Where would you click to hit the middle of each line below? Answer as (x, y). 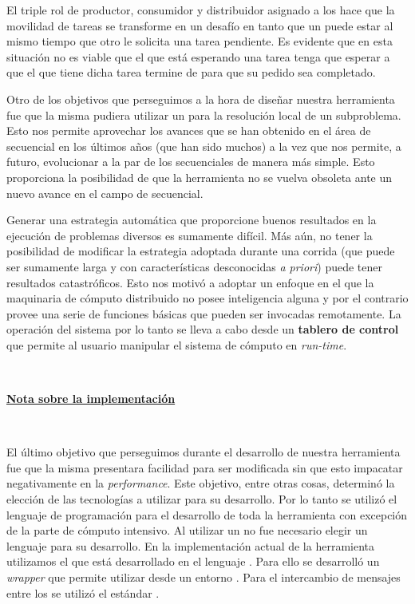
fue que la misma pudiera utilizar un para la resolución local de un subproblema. (204, 114)
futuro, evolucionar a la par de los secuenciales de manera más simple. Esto (191, 162)
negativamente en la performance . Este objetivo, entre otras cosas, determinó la (201, 483)
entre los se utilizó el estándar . (83, 592)
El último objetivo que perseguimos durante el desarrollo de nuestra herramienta (204, 452)
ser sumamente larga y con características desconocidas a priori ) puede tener (194, 266)
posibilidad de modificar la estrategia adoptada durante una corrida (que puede (201, 251)
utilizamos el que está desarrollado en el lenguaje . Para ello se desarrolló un (193, 561)
